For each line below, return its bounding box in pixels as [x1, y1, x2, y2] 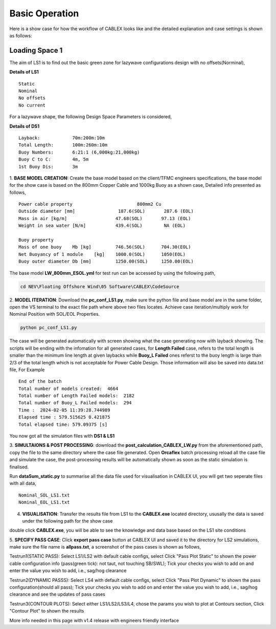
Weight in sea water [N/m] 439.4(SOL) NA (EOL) [18, 223, 186, 229]
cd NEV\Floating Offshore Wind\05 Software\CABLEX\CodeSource [20, 284, 179, 289]
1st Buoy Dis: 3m [18, 164, 78, 169]
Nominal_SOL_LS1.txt [18, 492, 70, 498]
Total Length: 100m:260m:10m [18, 142, 108, 148]
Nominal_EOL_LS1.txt [18, 500, 70, 505]
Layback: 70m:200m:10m [18, 135, 105, 141]
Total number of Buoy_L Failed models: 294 [18, 400, 132, 406]
